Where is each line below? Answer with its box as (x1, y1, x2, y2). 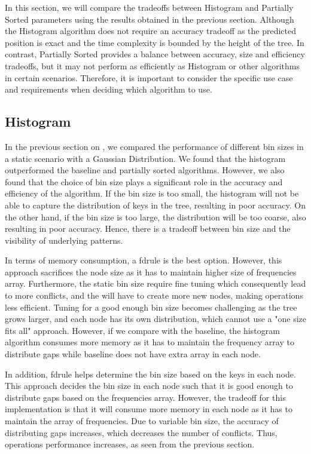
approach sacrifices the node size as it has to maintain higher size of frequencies (5, 265, 297, 278)
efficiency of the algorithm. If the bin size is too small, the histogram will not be (5, 187, 299, 200)
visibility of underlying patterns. (5, 234, 123, 246)
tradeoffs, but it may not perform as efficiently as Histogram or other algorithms (5, 59, 300, 72)
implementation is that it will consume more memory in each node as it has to (5, 403, 292, 415)
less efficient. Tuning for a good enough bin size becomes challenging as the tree (5, 300, 297, 313)
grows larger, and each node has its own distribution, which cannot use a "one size (5, 312, 306, 325)
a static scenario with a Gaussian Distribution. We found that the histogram (5, 152, 286, 164)
